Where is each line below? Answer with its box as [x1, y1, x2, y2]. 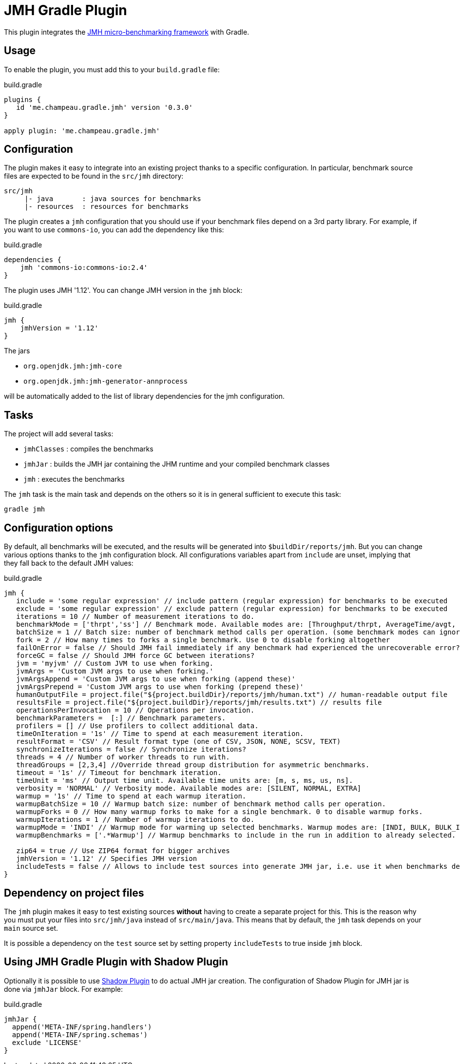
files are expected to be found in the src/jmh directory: [4, 172, 184, 181]
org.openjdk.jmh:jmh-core [23, 362, 122, 370]
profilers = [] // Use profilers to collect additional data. [16, 722, 259, 730]
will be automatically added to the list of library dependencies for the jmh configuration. [4, 392, 285, 401]
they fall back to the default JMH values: [4, 559, 134, 568]
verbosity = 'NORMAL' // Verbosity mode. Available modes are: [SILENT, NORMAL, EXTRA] [16, 784, 362, 793]
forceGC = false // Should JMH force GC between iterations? [16, 652, 255, 660]
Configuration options [4, 521, 114, 534]
